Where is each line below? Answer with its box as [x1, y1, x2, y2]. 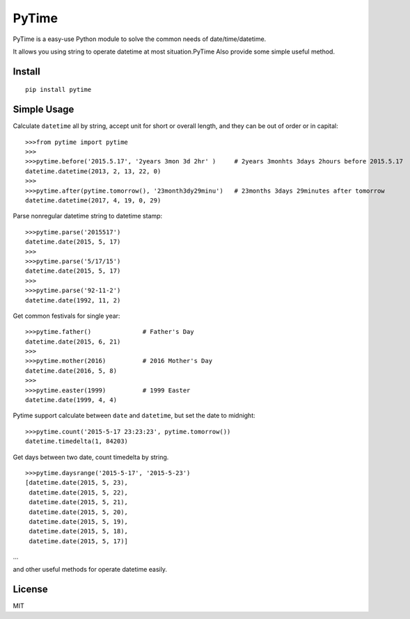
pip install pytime [25, 86, 92, 94]
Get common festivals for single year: [13, 312, 120, 320]
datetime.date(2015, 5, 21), [29, 498, 129, 506]
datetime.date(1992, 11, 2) [25, 296, 121, 304]
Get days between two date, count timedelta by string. [13, 453, 169, 461]
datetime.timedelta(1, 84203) [25, 437, 129, 445]
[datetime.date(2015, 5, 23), [25, 479, 129, 487]
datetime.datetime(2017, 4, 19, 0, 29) [25, 196, 161, 204]
